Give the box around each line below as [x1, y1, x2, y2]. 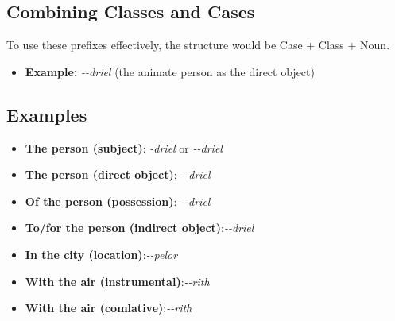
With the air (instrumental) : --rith [25, 273, 210, 289]
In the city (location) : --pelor [25, 246, 178, 262]
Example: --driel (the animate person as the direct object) [25, 63, 315, 79]
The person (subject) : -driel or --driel [25, 139, 223, 156]
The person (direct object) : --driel [25, 166, 211, 183]
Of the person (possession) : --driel [25, 192, 211, 209]
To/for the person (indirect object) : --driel [25, 219, 254, 236]
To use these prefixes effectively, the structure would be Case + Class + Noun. [6, 37, 390, 53]
